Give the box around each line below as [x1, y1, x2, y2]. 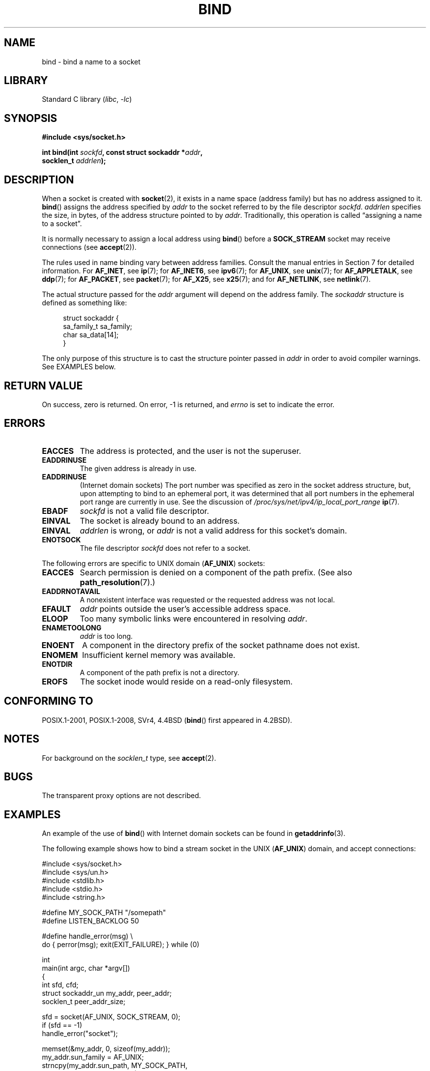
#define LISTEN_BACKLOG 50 [42, 917, 139, 925]
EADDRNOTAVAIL [42, 587, 100, 595]
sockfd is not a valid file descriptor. [80, 506, 209, 516]
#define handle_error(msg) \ [42, 932, 133, 941]
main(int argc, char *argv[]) [42, 964, 130, 973]
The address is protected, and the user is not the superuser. [80, 446, 301, 456]
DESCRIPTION [4, 173, 74, 186]
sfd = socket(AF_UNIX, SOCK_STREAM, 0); [42, 1012, 181, 1021]
